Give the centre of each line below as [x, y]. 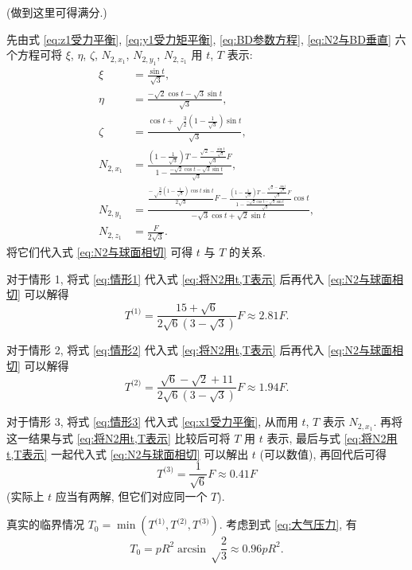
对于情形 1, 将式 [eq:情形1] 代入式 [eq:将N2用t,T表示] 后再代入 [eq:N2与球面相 [205, 278]
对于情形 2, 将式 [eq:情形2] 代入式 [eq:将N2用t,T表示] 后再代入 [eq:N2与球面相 [205, 350]
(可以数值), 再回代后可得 [323, 453]
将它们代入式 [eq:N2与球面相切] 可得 [100, 251]
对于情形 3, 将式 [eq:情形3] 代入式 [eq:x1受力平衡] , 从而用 [152, 422]
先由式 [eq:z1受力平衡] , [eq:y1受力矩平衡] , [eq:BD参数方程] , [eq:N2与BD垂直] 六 [206, 39]
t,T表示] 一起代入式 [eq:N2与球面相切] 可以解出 [128, 453]
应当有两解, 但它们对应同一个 [131, 496]
